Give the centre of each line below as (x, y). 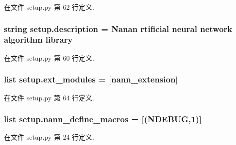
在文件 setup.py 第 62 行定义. (49, 7)
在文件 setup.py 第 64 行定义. (49, 97)
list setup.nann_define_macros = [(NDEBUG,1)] (103, 119)
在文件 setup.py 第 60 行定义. (49, 57)
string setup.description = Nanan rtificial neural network (118, 28)
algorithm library (38, 40)
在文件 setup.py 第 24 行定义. (49, 137)
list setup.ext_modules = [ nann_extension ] (91, 79)
